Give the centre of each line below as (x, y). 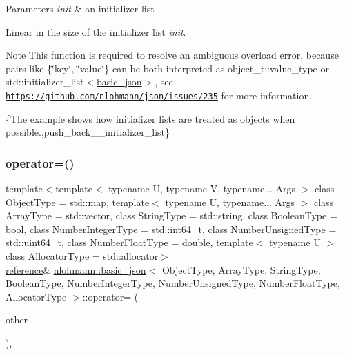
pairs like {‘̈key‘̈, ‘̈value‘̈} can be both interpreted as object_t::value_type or (167, 68)
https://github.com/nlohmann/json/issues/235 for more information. (159, 95)
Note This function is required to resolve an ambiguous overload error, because (172, 55)
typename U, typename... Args (230, 202)
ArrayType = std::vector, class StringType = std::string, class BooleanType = (171, 215)
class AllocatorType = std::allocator (82, 256)
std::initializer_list (45, 82)
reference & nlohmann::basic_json (76, 269)
